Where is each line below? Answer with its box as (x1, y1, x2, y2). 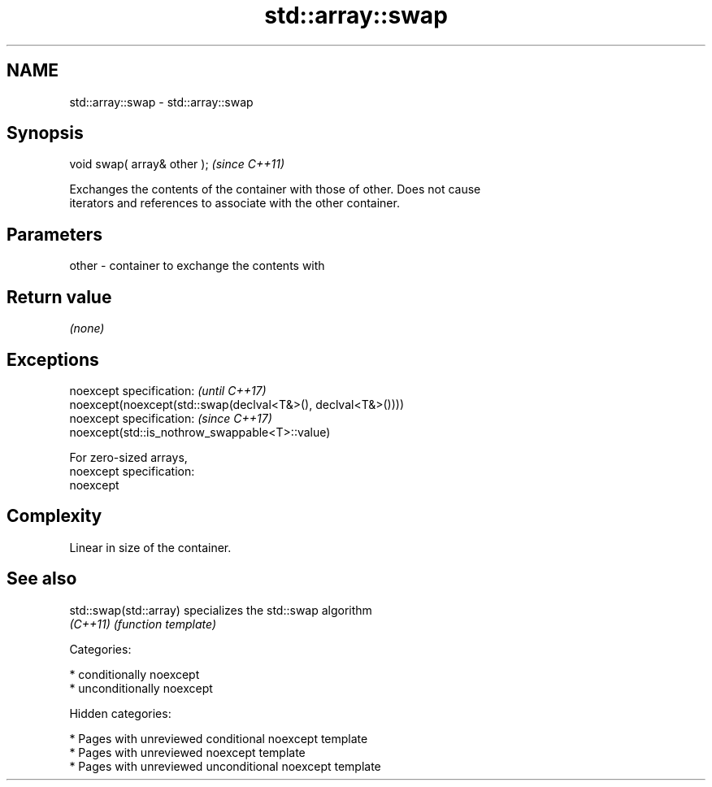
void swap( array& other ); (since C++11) (69, 157, 285, 172)
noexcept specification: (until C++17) (69, 383, 267, 398)
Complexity (7, 506, 102, 527)
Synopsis (7, 123, 84, 144)
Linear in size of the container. (69, 540, 232, 554)
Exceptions (7, 349, 99, 370)
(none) (69, 321, 105, 336)
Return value (7, 286, 112, 307)
